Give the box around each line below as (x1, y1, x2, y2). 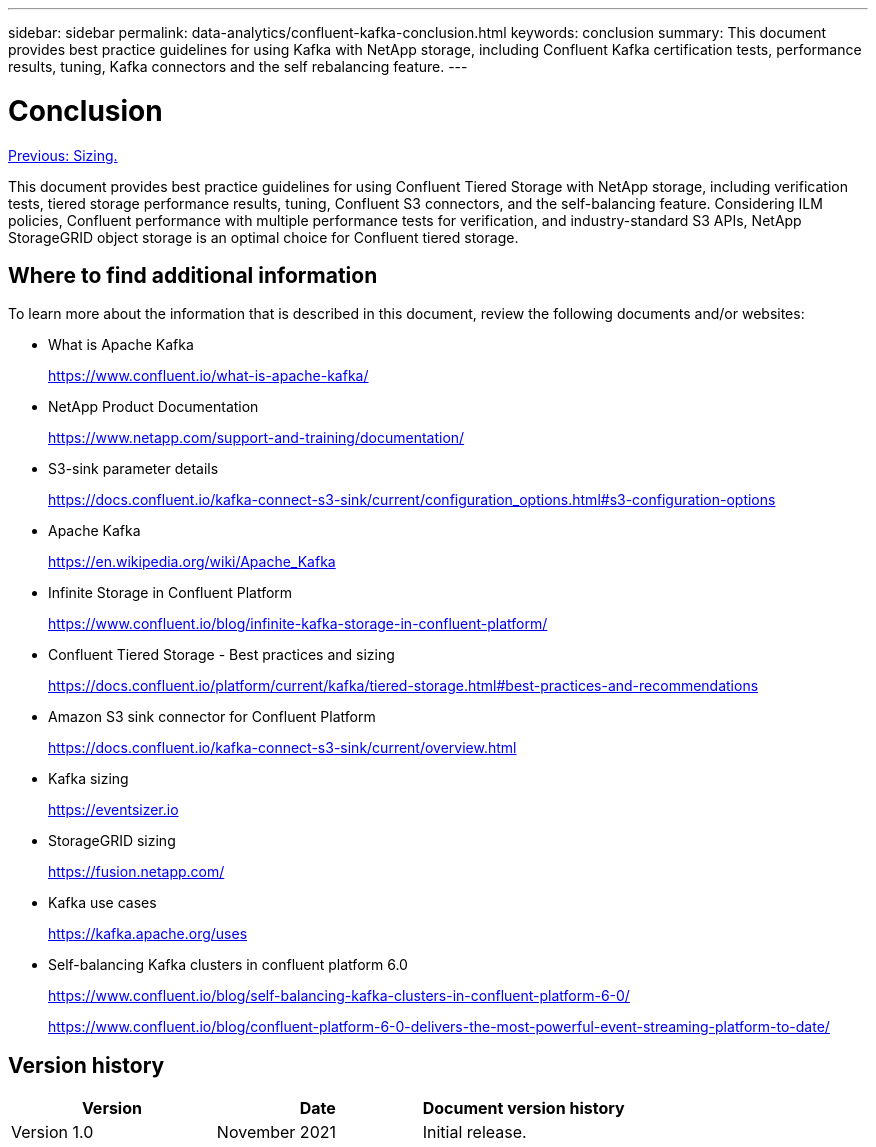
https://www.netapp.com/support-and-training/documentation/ (48, 429, 465, 447)
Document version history (422, 1098, 625, 1119)
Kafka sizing (48, 770, 129, 788)
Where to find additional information (8, 262, 378, 288)
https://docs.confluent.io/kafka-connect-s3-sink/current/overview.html (48, 739, 517, 757)
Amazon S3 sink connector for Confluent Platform (48, 708, 376, 726)
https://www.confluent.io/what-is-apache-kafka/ (48, 367, 369, 385)
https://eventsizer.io (48, 801, 179, 819)
